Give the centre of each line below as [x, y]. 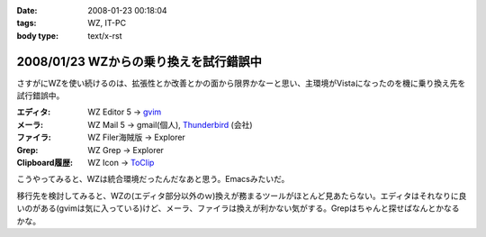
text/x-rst [105, 35]
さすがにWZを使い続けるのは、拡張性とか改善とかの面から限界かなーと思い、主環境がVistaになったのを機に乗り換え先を [241, 83]
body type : [37, 35]
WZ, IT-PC [107, 23]
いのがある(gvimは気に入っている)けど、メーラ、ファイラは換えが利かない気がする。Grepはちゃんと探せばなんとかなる [238, 208]
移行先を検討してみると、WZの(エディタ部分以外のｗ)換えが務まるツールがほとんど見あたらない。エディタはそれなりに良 [242, 196]
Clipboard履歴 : [45, 163]
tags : [27, 23]
